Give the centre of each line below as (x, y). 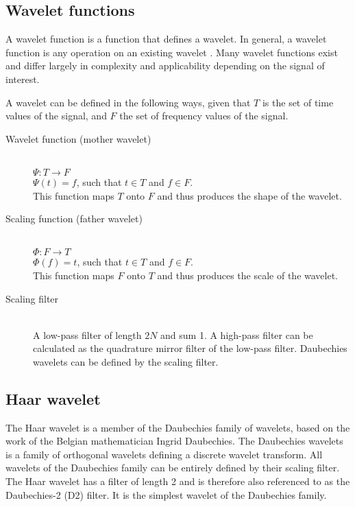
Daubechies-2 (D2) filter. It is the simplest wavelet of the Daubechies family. (166, 494)
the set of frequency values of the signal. (204, 116)
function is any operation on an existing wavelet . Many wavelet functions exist (172, 52)
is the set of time (298, 102)
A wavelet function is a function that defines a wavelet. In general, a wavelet (166, 39)
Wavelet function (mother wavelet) (78, 138)
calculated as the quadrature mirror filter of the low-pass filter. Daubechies (190, 348)
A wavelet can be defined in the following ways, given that (128, 102)
